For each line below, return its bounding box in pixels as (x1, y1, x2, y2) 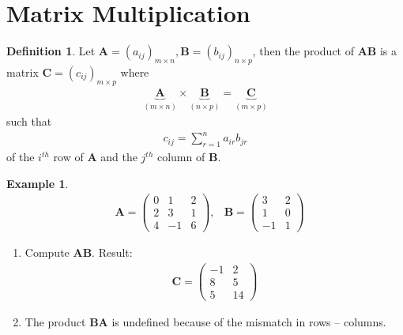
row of (53, 149, 84, 165)
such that (6, 113, 52, 130)
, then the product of (252, 43, 354, 59)
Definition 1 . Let (6, 43, 96, 59)
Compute (24, 244, 70, 261)
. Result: (92, 244, 133, 261)
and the (100, 149, 137, 165)
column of (156, 149, 205, 165)
